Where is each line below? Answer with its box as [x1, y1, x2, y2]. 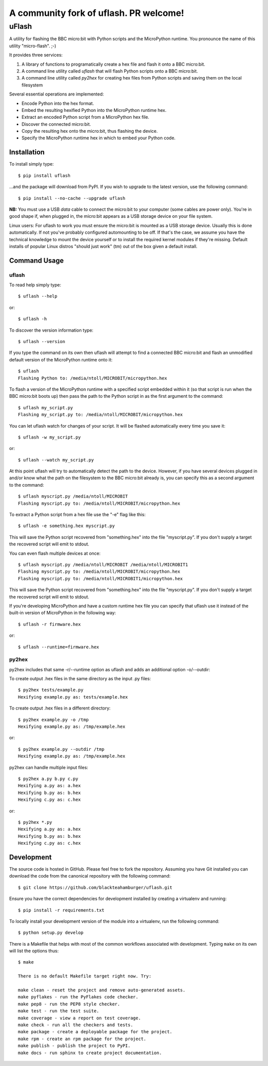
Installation [9, 148, 45, 157]
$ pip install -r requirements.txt [18, 907, 105, 913]
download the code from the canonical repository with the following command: [9, 873, 171, 879]
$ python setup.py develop [18, 930, 84, 936]
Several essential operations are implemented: [9, 91, 104, 97]
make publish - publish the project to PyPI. [18, 1043, 131, 1049]
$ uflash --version [18, 339, 66, 344]
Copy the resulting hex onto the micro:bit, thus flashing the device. [21, 128, 158, 134]
